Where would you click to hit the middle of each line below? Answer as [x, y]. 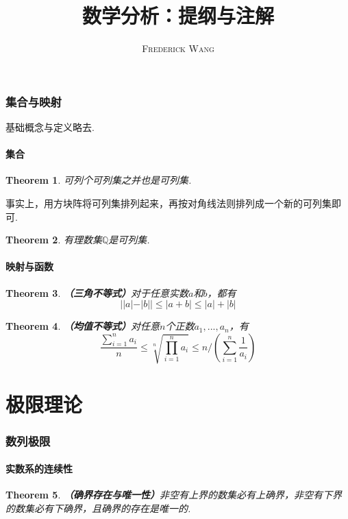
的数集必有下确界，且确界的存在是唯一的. [98, 508]
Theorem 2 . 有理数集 [54, 240]
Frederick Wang [178, 48]
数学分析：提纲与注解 [178, 15]
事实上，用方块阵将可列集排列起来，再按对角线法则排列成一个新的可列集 [169, 203]
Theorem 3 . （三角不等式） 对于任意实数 [97, 292]
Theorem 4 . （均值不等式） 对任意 [83, 326]
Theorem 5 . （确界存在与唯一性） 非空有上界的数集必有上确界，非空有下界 [174, 495]
